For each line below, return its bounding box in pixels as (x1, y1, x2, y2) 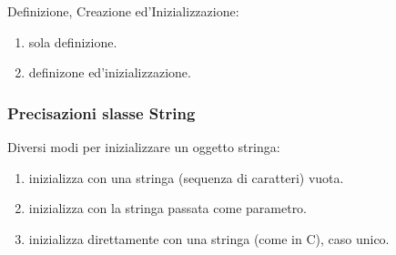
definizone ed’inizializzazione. (28, 63, 191, 82)
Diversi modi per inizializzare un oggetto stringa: (7, 138, 280, 156)
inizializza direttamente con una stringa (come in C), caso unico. (28, 229, 390, 248)
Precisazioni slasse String (7, 101, 196, 124)
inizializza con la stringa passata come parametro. (28, 199, 308, 218)
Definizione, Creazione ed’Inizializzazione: (7, 2, 239, 20)
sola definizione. (28, 32, 117, 51)
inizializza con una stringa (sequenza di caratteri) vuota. (28, 168, 344, 187)
